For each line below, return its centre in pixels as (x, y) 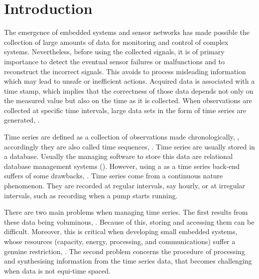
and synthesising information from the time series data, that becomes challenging (128, 261)
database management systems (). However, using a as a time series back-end (122, 166)
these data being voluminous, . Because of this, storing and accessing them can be (129, 221)
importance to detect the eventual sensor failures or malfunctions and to (115, 61)
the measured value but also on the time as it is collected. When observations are (128, 100)
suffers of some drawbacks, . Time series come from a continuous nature (114, 176)
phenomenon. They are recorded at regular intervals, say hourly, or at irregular (125, 186)
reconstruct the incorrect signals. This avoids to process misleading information (125, 71)
